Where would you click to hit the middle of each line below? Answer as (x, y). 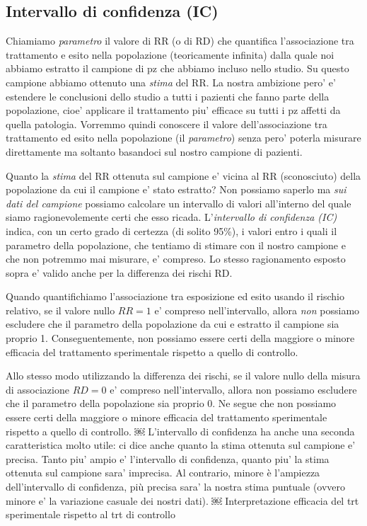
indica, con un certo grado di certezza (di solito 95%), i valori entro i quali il (171, 230)
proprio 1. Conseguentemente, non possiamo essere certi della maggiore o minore (180, 338)
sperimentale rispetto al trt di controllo (91, 514)
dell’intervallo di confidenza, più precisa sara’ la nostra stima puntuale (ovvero (176, 487)
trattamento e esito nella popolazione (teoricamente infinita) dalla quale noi (170, 54)
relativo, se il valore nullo (60, 310)
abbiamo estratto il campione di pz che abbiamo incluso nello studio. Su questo (177, 68)
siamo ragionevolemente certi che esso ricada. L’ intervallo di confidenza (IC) (171, 217)
